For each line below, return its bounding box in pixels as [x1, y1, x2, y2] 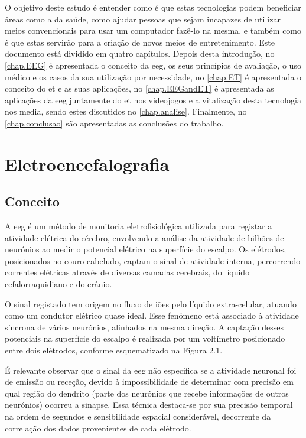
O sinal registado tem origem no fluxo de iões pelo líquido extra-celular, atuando [5, 297, 297, 310]
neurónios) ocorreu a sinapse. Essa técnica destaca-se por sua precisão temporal [5, 398, 293, 411]
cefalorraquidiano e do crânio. [5, 278, 112, 290]
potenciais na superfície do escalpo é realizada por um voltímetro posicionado [5, 332, 285, 345]
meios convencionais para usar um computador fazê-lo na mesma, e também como [5, 24, 302, 37]
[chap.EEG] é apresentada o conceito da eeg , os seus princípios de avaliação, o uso [5, 59, 301, 71]
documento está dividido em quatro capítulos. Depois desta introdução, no [5, 47, 275, 60]
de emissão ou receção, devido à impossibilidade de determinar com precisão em [5, 375, 294, 388]
